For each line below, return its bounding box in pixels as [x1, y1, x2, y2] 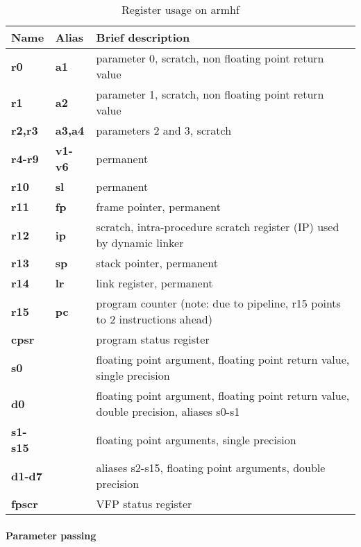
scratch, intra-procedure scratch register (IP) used [96, 219, 339, 235]
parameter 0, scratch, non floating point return [96, 50, 324, 66]
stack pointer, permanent [96, 255, 218, 271]
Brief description [96, 29, 190, 45]
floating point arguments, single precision [96, 431, 296, 448]
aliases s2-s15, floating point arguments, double [96, 460, 326, 476]
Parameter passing [6, 528, 96, 542]
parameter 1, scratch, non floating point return [96, 86, 324, 102]
